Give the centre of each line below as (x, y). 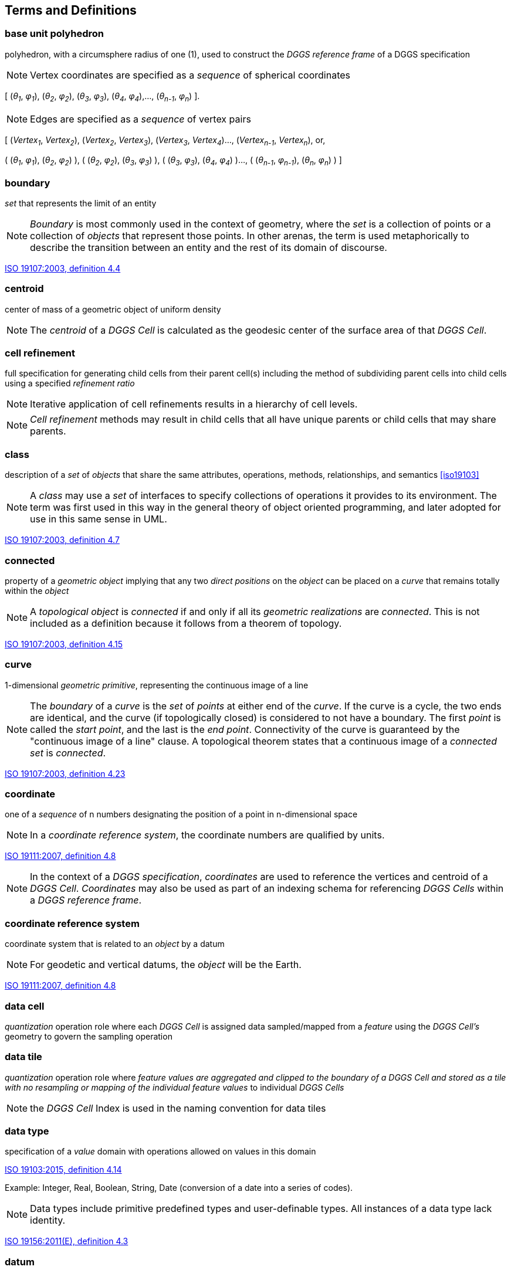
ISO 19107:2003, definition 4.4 (63, 268)
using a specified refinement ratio (70, 383)
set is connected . (68, 753)
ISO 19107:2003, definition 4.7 (62, 540)
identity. (48, 1220)
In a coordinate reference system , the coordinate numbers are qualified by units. (207, 835)
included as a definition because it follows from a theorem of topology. (186, 623)
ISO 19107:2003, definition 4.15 (64, 644)
